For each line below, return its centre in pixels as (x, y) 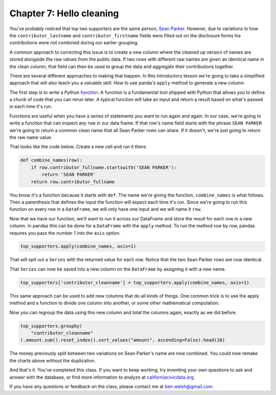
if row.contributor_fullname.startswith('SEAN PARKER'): (104, 167)
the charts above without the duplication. (53, 360)
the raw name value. (31, 137)
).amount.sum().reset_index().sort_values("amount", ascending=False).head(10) (123, 340)
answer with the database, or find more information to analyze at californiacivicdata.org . (102, 377)
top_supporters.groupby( (51, 326)
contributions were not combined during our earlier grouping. (74, 43)
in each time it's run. (31, 107)
